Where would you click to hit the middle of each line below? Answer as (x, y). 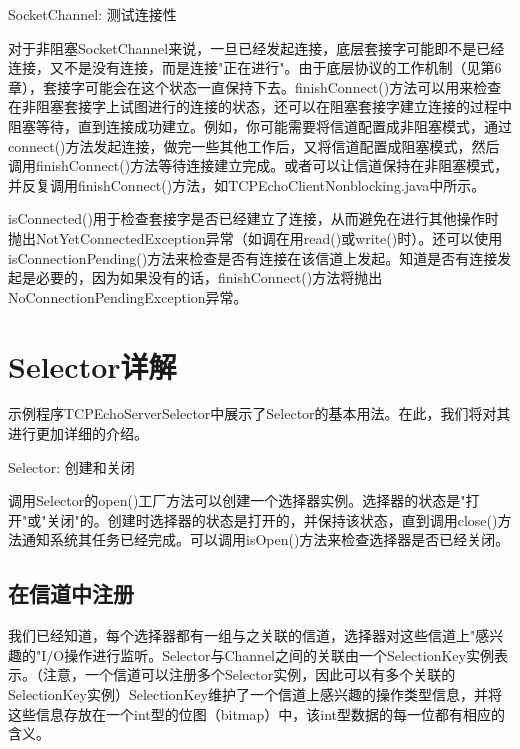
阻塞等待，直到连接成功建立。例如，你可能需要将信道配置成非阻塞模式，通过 (260, 125)
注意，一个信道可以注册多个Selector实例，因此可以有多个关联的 (249, 674)
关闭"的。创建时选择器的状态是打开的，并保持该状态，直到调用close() (272, 519)
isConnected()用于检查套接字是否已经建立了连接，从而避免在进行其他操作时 (253, 218)
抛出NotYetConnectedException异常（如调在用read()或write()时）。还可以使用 (255, 237)
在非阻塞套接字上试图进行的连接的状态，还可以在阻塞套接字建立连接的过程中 (260, 106)
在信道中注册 (71, 593)
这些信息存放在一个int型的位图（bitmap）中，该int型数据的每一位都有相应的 (257, 713)
